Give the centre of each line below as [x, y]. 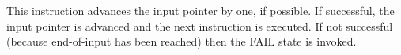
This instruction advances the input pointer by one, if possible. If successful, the [200, 10]
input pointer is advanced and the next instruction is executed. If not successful [200, 26]
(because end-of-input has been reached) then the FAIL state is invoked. [182, 41]
